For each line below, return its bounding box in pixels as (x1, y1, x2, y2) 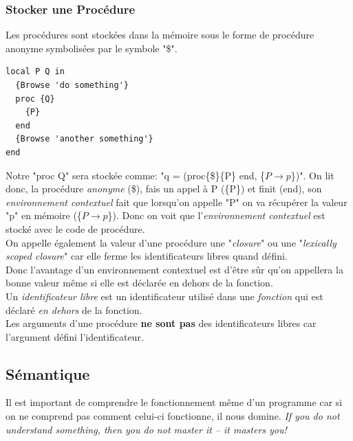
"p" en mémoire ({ (6, 208, 82, 223)
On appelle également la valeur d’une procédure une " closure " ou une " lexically (6, 235, 336, 249)
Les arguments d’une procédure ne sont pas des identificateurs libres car (6, 316, 317, 330)
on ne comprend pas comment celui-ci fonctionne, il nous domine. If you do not (6, 409, 340, 423)
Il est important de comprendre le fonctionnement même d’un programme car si (6, 395, 343, 409)
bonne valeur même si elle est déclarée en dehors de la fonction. (6, 275, 273, 290)
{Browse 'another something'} (15, 134, 153, 144)
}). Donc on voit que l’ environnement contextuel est (107, 208, 325, 223)
